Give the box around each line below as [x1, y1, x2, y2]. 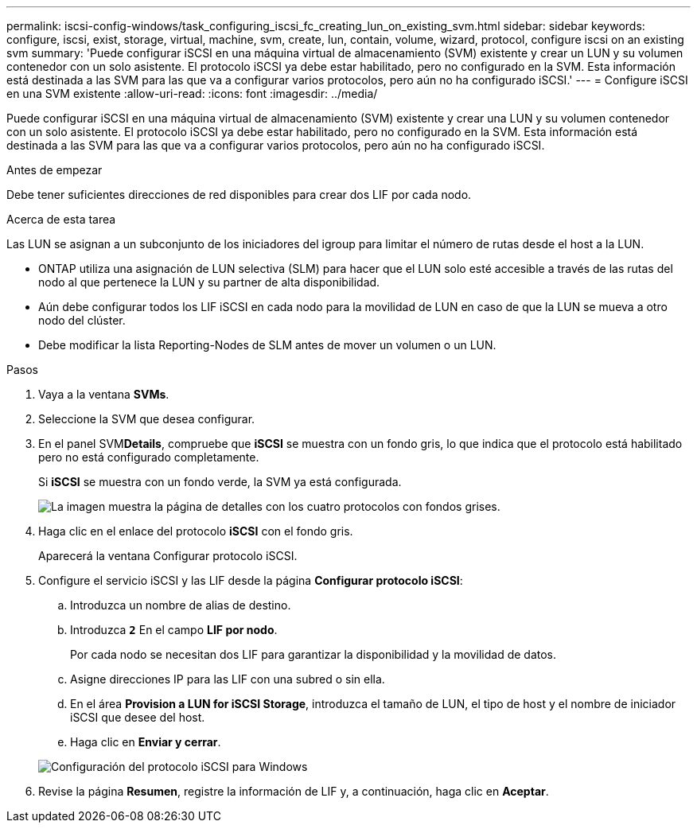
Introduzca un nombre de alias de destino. [70, 598, 291, 612]
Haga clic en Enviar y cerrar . [70, 735, 221, 749]
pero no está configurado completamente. [38, 450, 259, 464]
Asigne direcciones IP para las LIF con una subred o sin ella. [70, 672, 385, 686]
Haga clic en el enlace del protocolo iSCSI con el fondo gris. [38, 524, 353, 538]
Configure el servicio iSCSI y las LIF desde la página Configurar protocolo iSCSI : [38, 574, 463, 587]
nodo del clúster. [38, 313, 126, 327]
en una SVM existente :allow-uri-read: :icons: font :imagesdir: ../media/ [6, 87, 378, 100]
